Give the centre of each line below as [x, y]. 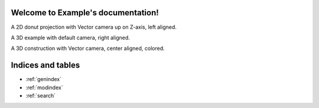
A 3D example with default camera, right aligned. [70, 38]
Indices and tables [45, 65]
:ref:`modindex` [44, 87]
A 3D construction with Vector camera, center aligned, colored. [88, 48]
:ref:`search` [41, 95]
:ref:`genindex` [44, 79]
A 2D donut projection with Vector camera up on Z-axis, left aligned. [94, 27]
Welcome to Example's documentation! [85, 13]
